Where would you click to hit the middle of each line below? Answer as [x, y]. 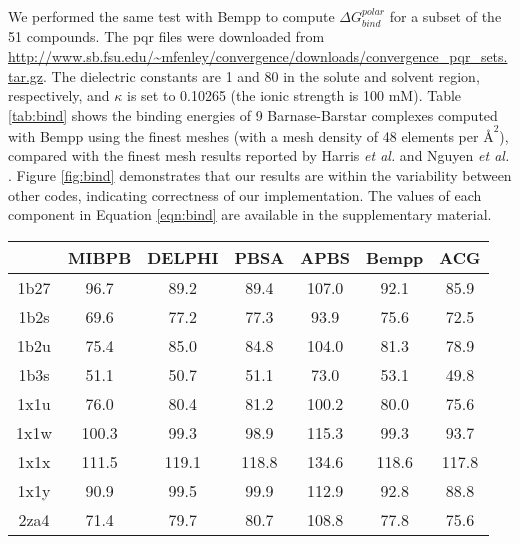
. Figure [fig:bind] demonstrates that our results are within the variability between [260, 175]
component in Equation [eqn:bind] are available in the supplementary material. [250, 214]
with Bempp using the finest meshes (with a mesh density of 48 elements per [243, 135]
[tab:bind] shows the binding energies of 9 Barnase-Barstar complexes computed [253, 114]
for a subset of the [445, 16]
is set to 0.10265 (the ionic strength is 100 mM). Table [294, 95]
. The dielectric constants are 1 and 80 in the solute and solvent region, [261, 75]
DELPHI [183, 257]
